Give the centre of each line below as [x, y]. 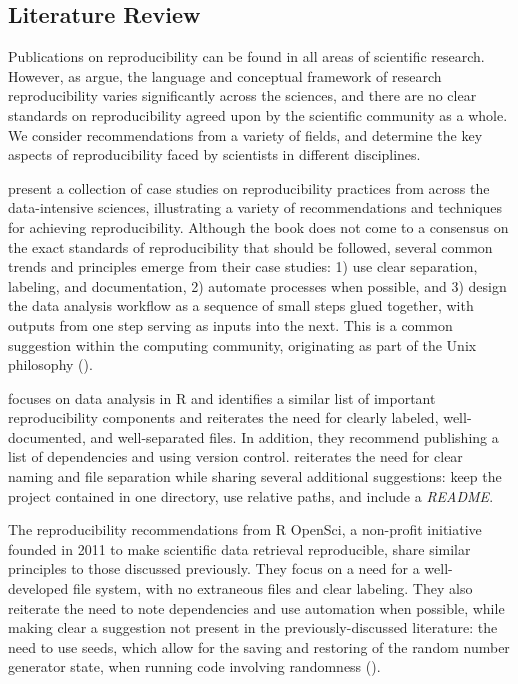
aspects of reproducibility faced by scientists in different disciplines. [214, 154]
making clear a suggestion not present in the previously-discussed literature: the [253, 627]
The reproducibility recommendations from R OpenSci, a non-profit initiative [245, 529]
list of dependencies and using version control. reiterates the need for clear [235, 456]
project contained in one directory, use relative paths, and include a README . [251, 495]
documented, [47, 436]
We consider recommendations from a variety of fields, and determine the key [245, 134]
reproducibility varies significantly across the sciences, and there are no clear [242, 95]
